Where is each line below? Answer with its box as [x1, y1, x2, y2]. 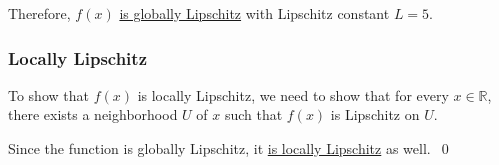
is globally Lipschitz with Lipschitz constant [119, 3, 390, 23]
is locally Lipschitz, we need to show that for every [137, 84, 449, 105]
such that [224, 104, 283, 125]
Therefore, [8, 3, 71, 23]
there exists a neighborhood [8, 104, 178, 125]
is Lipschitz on [330, 104, 420, 125]
